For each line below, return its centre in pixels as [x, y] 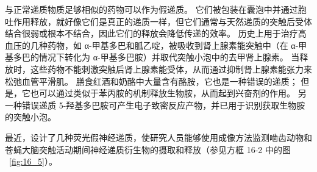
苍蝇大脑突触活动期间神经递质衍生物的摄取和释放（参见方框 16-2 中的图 [148, 149]
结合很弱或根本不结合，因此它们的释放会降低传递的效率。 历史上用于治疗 [151, 33]
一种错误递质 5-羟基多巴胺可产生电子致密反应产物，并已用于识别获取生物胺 [155, 105]
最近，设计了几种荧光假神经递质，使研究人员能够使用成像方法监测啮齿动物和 [158, 137]
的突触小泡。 [30, 117]
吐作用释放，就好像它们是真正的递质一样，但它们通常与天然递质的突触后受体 [158, 21]
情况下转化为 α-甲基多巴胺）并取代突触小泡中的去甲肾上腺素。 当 [169, 57]
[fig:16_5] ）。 [33, 161]
